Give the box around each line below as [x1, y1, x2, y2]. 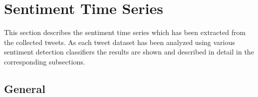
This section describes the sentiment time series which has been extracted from [4, 27, 246, 37]
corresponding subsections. [4, 56, 85, 66]
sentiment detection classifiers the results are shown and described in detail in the [4, 46, 254, 57]
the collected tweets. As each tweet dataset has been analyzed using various [4, 36, 235, 47]
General [4, 80, 45, 96]
